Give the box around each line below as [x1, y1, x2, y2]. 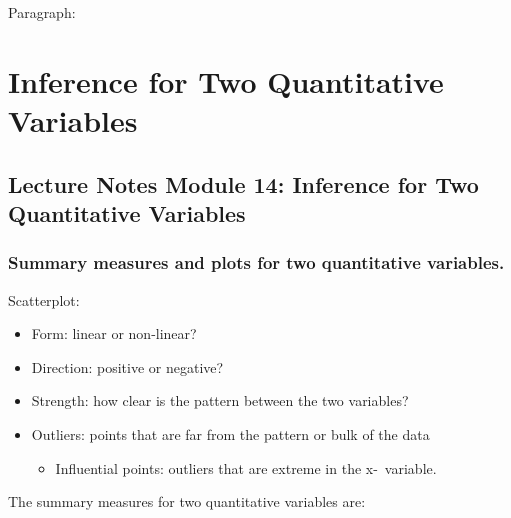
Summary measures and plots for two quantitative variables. [8, 250, 505, 275]
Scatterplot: [8, 289, 80, 310]
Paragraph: [8, 2, 76, 22]
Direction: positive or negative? [31, 356, 224, 377]
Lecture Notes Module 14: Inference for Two [8, 168, 479, 199]
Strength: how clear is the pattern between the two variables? [31, 390, 409, 411]
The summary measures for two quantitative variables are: [8, 491, 366, 512]
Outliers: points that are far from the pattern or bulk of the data [31, 423, 430, 444]
